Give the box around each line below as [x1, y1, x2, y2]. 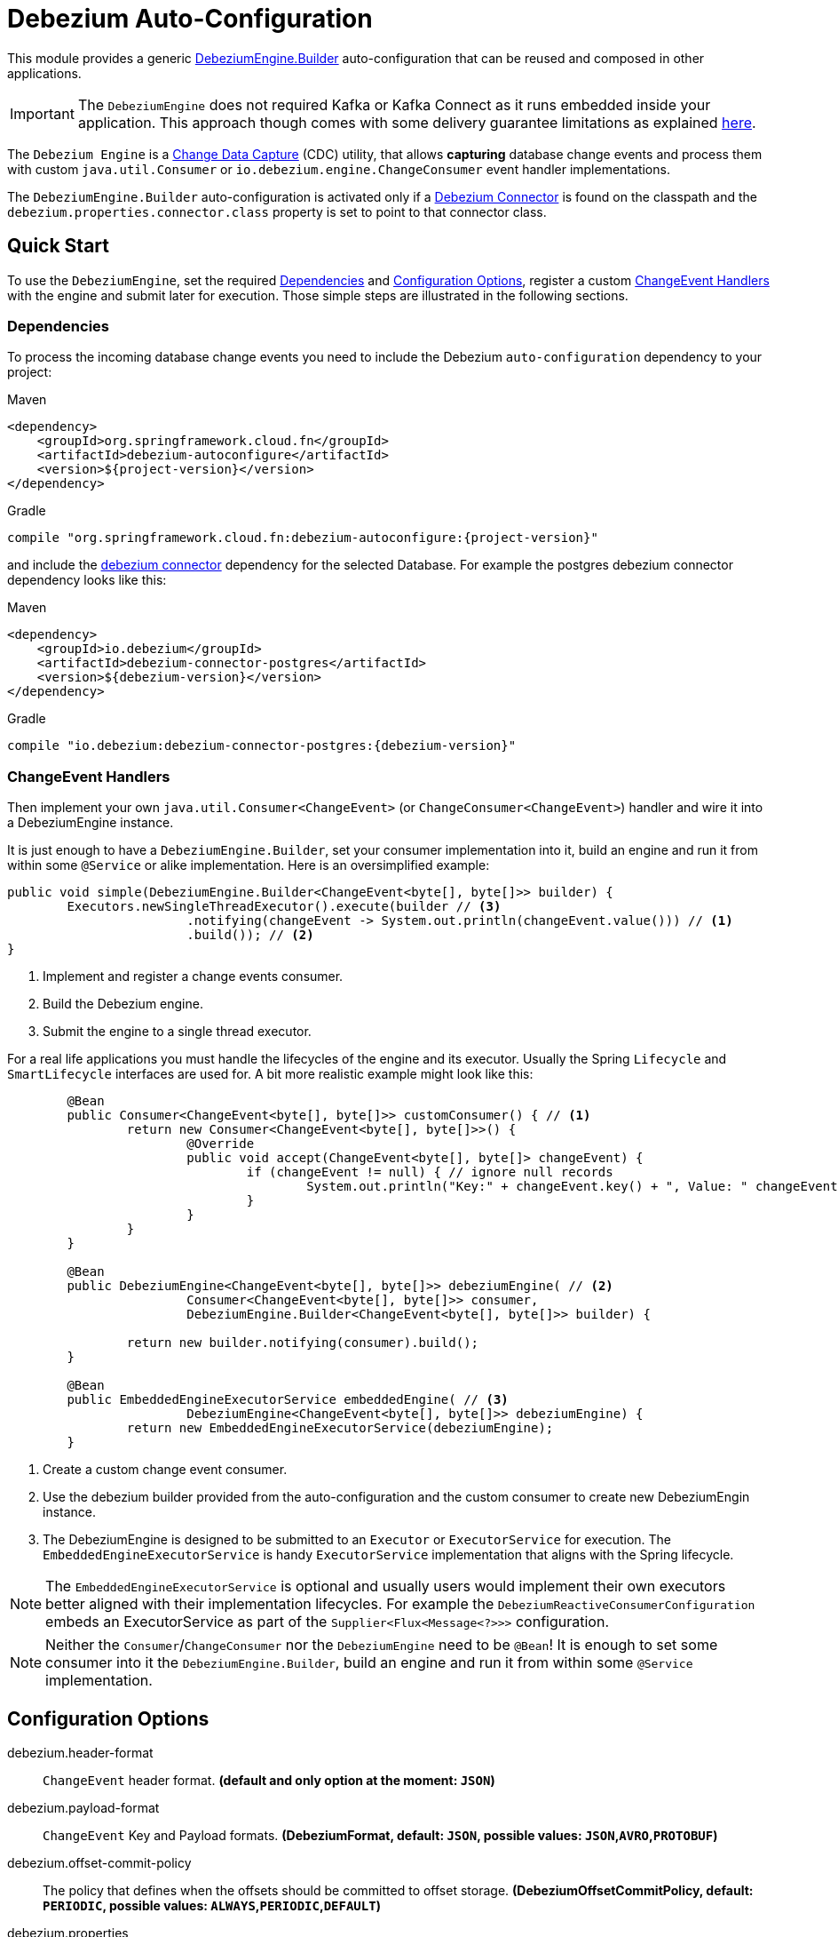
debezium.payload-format [7, 1799, 160, 1815]
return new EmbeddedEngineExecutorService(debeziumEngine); [126, 1421, 554, 1436]
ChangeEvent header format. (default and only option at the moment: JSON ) [43, 1772, 495, 1788]
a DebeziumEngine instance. [7, 815, 174, 831]
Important [10, 104, 75, 123]
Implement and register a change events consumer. [43, 968, 344, 984]
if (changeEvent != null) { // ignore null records [246, 1165, 613, 1180]
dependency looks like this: [7, 572, 167, 588]
